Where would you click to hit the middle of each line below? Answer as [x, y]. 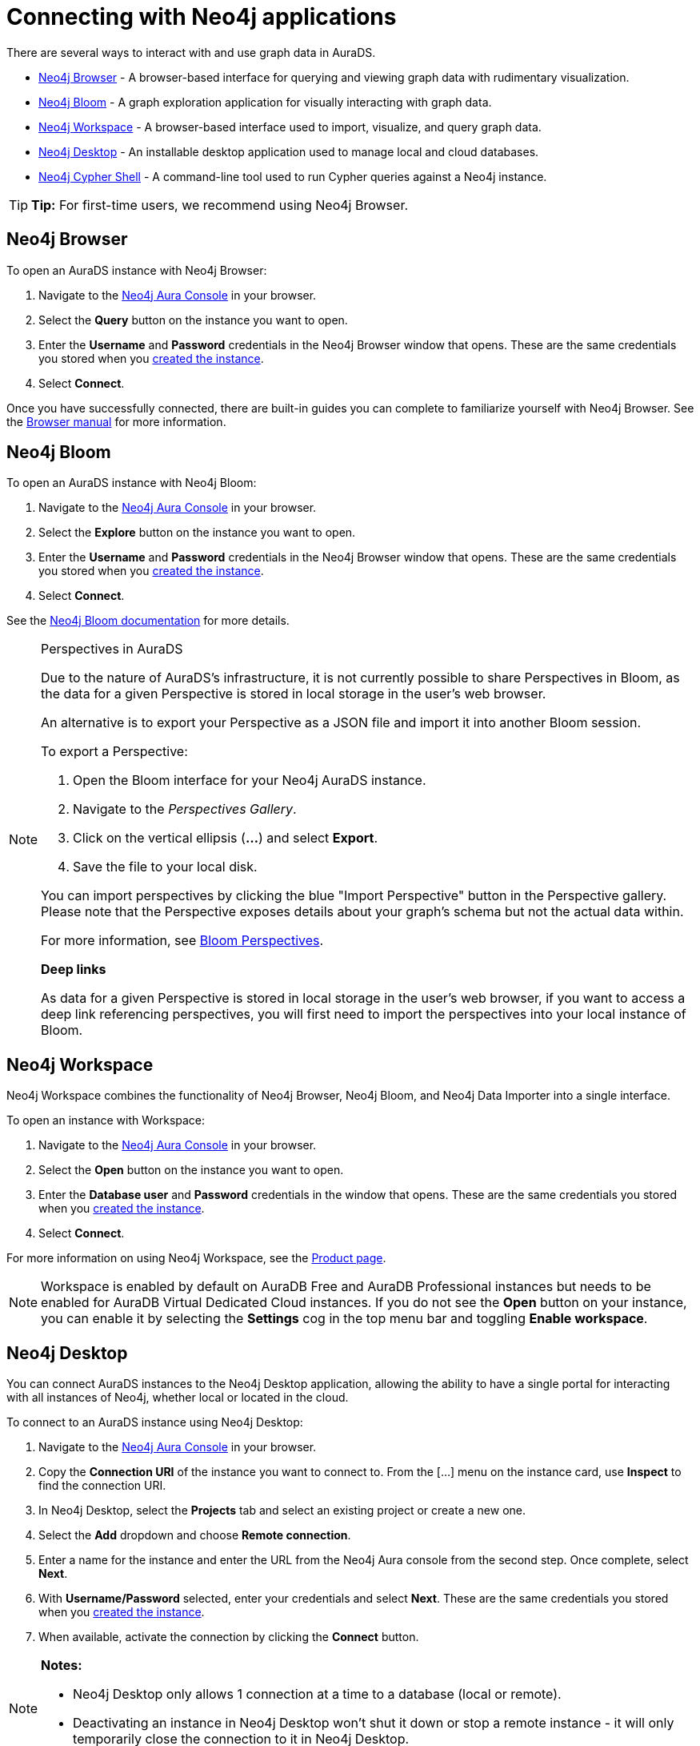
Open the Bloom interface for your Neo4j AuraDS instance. [250, 780]
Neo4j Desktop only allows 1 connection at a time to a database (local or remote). [317, 1694]
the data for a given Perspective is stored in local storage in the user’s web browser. [294, 694]
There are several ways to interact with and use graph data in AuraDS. [191, 52]
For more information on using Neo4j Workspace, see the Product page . [196, 1258]
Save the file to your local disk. [165, 867]
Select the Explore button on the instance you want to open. [197, 533]
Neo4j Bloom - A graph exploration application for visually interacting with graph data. [265, 102]
